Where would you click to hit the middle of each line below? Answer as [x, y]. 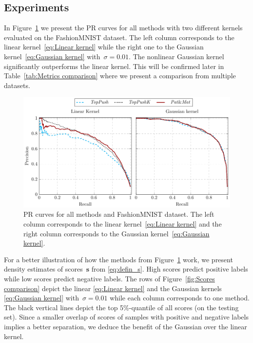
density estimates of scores [43, 269]
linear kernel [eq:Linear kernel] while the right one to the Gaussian [104, 47]
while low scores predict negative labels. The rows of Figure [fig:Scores [109, 279]
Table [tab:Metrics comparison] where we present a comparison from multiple [120, 76]
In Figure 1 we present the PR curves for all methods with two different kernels [123, 28]
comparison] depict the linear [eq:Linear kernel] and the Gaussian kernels [113, 288]
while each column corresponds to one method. [180, 298]
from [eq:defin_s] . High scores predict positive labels [170, 269]
